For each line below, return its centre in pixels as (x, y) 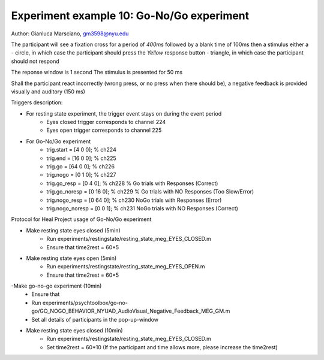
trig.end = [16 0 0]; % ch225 (81, 158)
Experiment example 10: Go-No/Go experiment (130, 16)
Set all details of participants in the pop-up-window (95, 319)
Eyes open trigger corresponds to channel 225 (104, 130)
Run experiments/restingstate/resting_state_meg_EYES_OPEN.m (126, 267)
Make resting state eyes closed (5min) (73, 230)
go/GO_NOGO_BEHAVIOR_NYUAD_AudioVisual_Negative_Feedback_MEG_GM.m (131, 311)
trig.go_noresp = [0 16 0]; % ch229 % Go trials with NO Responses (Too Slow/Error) (150, 192)
